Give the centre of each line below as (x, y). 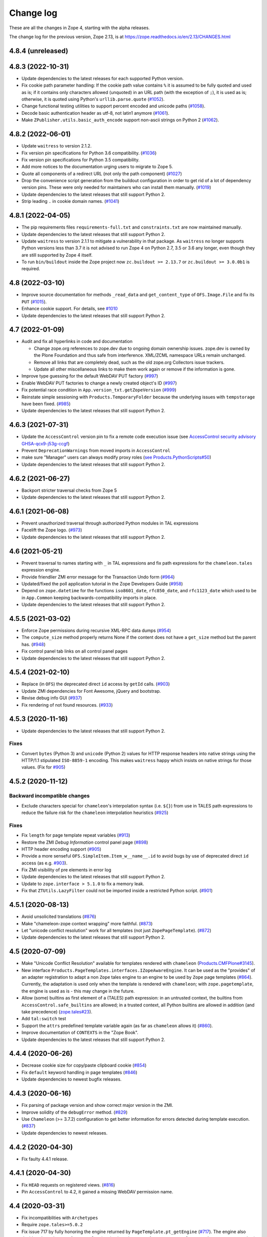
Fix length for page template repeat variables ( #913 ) (76, 835)
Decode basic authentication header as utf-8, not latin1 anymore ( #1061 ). (95, 113)
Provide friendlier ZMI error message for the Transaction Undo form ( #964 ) (98, 577)
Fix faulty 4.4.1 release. (45, 1159)
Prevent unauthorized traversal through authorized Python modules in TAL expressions (110, 523)
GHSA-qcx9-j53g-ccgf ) (45, 443)
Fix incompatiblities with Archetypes (60, 1218)
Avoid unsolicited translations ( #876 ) (59, 917)
